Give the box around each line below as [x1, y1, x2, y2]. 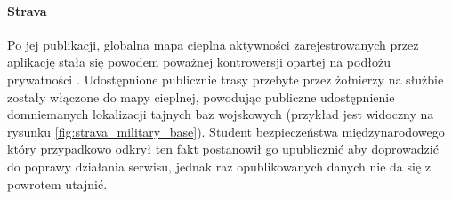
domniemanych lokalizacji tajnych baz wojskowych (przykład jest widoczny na [7, 105, 434, 123]
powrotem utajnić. [7, 174, 108, 193]
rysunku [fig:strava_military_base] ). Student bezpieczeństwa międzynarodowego [7, 122, 445, 140]
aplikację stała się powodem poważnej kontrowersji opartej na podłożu [7, 52, 391, 71]
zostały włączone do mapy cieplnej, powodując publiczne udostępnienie [7, 87, 395, 106]
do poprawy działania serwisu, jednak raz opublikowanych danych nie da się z [7, 156, 432, 175]
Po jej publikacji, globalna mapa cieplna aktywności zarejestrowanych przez [7, 35, 419, 53]
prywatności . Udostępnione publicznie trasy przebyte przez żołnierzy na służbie [7, 69, 444, 88]
